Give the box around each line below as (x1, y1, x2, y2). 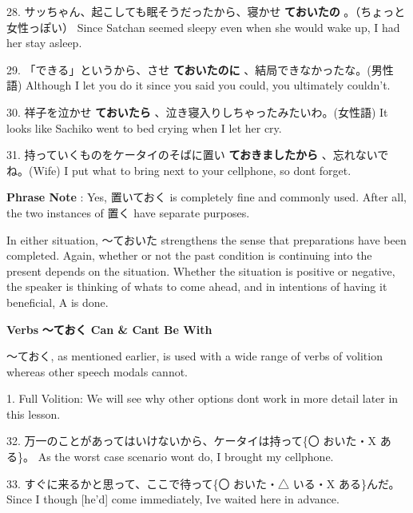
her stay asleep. (6, 34, 82, 51)
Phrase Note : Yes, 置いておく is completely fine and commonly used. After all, (6, 189, 407, 205)
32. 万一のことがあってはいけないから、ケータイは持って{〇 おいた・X (6, 432, 377, 449)
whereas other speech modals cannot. (6, 363, 189, 380)
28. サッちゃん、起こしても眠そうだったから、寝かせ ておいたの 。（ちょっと (6, 3, 406, 19)
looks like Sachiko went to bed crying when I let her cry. (6, 119, 282, 136)
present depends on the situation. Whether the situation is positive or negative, (6, 262, 395, 279)
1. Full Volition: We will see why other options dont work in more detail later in (6, 390, 399, 407)
